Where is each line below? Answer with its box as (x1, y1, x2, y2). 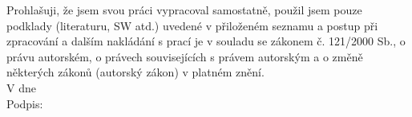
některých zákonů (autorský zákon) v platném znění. (6, 64, 265, 80)
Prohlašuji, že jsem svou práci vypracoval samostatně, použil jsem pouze (6, 2, 362, 18)
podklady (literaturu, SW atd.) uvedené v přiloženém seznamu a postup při (6, 17, 378, 33)
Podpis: (6, 95, 43, 111)
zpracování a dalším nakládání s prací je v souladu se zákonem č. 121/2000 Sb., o (6, 33, 406, 49)
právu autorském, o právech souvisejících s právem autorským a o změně (6, 48, 363, 64)
